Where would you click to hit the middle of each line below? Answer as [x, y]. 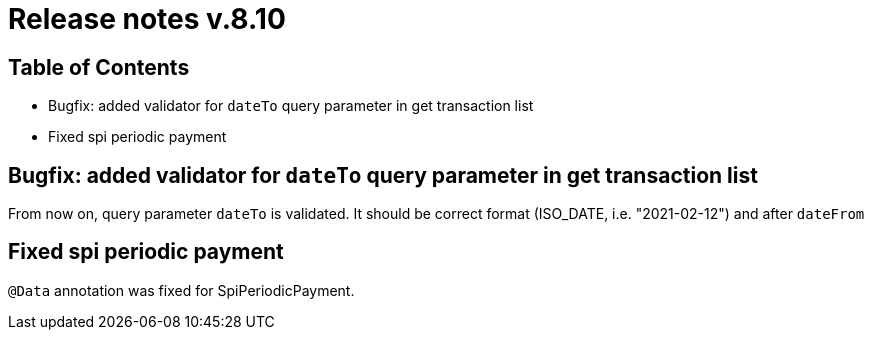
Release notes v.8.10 [147, 19]
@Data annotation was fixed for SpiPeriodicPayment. [181, 290]
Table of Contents [99, 67]
